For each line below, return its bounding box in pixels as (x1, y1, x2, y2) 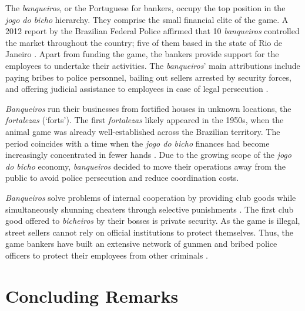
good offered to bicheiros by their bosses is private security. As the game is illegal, (5, 214, 300, 227)
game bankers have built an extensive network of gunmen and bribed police (5, 237, 277, 250)
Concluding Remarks (5, 283, 179, 307)
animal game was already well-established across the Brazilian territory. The (5, 125, 280, 137)
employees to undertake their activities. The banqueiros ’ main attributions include (5, 59, 300, 71)
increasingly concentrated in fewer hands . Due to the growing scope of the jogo (5, 148, 291, 161)
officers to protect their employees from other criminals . (5, 249, 208, 261)
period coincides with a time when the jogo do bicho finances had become (5, 137, 270, 149)
